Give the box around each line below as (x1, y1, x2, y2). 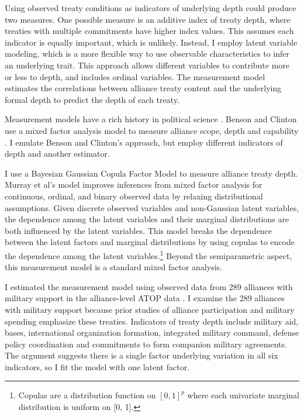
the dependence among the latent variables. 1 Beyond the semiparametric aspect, (5, 247, 292, 261)
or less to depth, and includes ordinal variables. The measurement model (5, 70, 265, 82)
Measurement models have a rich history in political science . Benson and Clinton (5, 113, 297, 125)
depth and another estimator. (5, 147, 110, 160)
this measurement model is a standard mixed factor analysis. (5, 261, 222, 273)
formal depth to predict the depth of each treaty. (5, 93, 179, 105)
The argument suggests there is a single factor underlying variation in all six (5, 349, 278, 361)
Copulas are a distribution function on (18, 389, 156, 401)
